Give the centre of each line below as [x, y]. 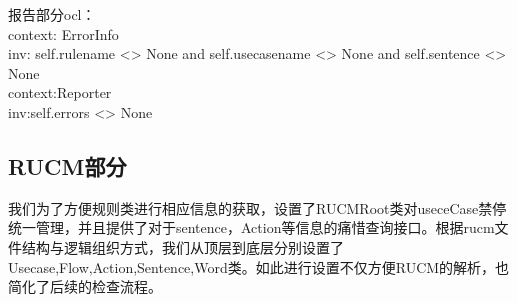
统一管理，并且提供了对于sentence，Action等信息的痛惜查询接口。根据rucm [251, 227]
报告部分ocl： [52, 14]
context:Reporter [60, 92]
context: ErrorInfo [63, 33]
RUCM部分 [67, 165]
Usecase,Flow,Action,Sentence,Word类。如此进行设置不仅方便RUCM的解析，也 [259, 266]
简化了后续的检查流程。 [85, 286]
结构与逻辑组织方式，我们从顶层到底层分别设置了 [182, 246]
